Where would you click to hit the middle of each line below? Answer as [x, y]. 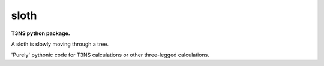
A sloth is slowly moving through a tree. [60, 44]
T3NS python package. [40, 33]
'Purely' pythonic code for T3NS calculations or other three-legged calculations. [110, 55]
